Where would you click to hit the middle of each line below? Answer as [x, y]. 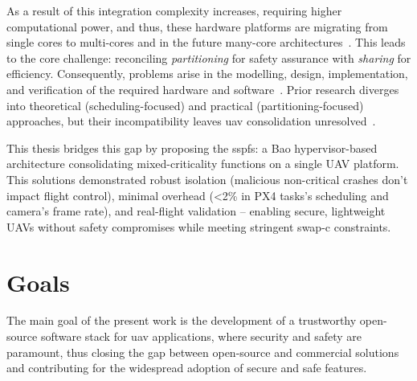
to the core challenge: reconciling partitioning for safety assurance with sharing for [209, 57]
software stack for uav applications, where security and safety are [201, 336]
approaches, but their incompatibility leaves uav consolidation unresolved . [191, 121]
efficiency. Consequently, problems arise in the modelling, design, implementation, [207, 74]
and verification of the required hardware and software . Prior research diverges [203, 89]
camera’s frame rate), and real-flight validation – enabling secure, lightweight [196, 211]
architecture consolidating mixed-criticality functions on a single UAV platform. [203, 164]
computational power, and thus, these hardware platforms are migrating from [197, 26]
